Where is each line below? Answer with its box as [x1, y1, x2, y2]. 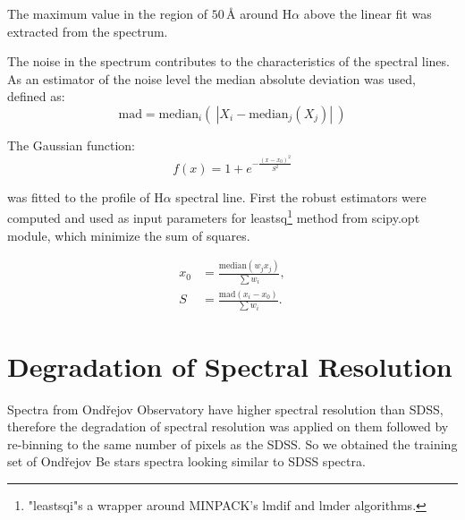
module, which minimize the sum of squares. [7, 226, 250, 244]
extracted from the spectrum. [7, 21, 168, 40]
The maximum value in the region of [7, 4, 208, 22]
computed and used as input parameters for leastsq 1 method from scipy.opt [7, 206, 420, 226]
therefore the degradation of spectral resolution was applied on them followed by [7, 417, 449, 436]
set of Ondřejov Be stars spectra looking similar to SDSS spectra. [7, 452, 366, 471]
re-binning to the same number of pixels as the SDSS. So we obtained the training [7, 434, 458, 453]
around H [240, 4, 292, 22]
